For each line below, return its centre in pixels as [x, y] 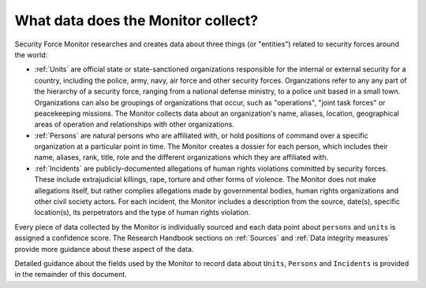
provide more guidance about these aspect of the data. [104, 249]
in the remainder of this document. [71, 275]
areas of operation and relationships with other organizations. [134, 124]
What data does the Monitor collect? [136, 20]
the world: [31, 54]
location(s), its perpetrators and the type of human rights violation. [142, 212]
